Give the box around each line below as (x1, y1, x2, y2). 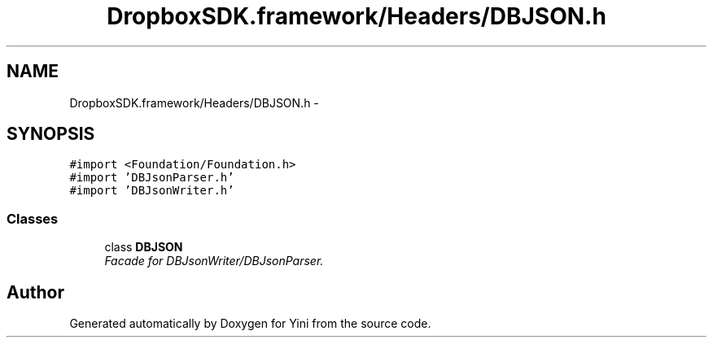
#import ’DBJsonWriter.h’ (69, 184, 234, 198)
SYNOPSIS (7, 124, 95, 145)
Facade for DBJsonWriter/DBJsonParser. (104, 254, 324, 268)
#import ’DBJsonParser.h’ (69, 171, 234, 185)
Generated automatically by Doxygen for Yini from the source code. (69, 316, 431, 331)
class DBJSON (104, 240, 183, 255)
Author (7, 281, 64, 303)
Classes (7, 210, 59, 227)
